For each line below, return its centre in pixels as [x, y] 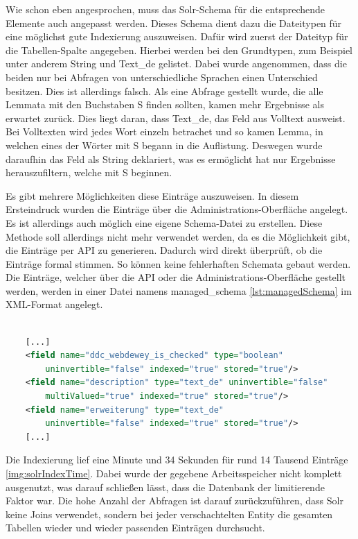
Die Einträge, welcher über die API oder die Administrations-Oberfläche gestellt [176, 277]
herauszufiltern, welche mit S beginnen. [89, 172]
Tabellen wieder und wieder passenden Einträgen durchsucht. [135, 528]
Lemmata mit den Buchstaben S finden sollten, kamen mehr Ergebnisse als [165, 104]
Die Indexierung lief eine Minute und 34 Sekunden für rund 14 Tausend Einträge [177, 460]
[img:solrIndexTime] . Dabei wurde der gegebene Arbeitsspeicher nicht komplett [174, 473]
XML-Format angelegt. [54, 304]
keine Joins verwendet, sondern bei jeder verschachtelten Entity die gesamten [169, 514]
